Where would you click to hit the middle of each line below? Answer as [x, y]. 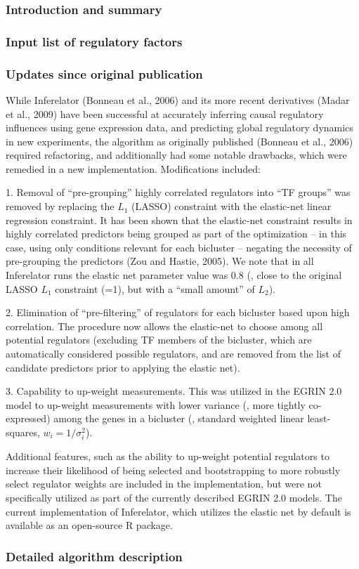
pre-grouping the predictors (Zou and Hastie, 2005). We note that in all [160, 261]
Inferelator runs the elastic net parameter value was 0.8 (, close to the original [174, 275]
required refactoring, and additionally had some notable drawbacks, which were [176, 155]
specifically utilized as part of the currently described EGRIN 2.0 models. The [174, 497]
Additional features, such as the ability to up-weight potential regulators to [168, 456]
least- [319, 418]
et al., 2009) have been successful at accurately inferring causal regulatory [165, 113]
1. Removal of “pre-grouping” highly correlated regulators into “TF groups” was [178, 192]
